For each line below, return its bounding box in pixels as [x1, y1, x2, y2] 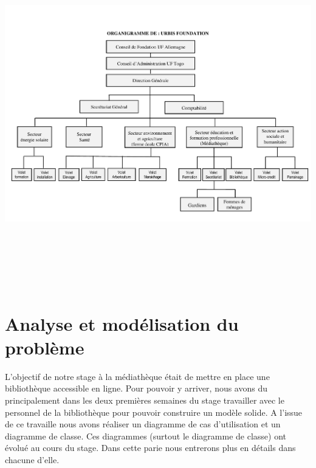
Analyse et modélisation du [5, 311, 239, 336]
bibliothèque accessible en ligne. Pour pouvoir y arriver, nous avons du [5, 382, 268, 395]
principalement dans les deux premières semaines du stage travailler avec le [5, 394, 284, 407]
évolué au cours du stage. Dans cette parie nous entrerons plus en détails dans [5, 441, 296, 454]
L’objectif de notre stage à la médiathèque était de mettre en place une [5, 370, 270, 382]
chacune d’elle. [5, 453, 60, 466]
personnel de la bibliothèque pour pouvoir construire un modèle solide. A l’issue [5, 405, 303, 418]
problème [5, 334, 84, 359]
